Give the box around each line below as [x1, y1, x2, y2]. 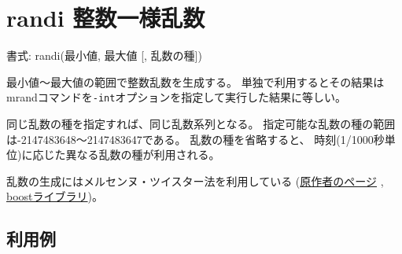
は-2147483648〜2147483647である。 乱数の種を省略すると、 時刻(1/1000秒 [6, 131, 385, 147]
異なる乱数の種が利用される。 [65, 146, 220, 163]
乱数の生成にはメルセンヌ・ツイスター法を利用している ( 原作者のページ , [6, 172, 384, 189]
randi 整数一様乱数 [6, 2, 205, 34]
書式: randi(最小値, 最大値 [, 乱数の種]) [6, 47, 202, 64]
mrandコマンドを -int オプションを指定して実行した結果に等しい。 [6, 89, 346, 105]
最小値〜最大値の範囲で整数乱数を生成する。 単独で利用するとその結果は [6, 73, 385, 90]
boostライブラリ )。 [6, 188, 103, 204]
